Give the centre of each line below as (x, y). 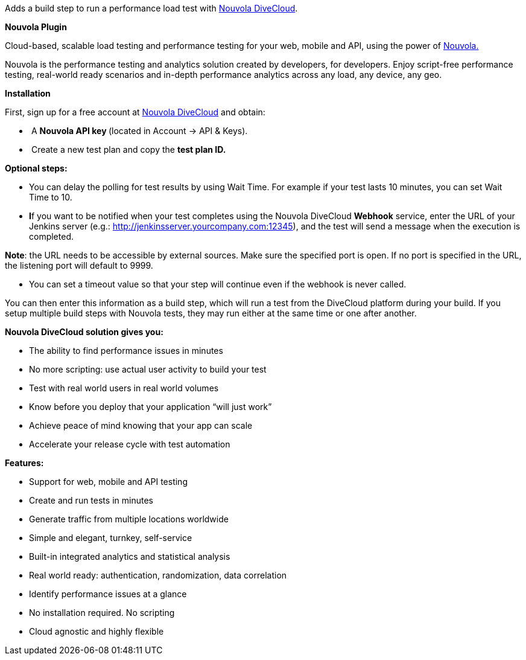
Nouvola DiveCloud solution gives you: (84, 332)
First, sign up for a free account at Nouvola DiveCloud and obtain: (135, 112)
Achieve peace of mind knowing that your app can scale (141, 425)
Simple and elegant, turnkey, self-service (111, 538)
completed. (51, 236)
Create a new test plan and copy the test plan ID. (128, 149)
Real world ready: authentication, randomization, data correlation (158, 575)
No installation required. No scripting (102, 613)
